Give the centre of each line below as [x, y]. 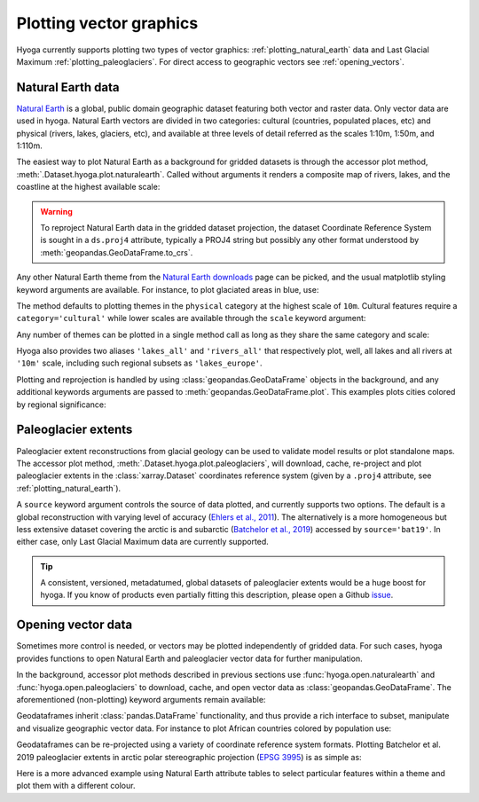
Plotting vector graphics [107, 23]
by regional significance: [61, 405]
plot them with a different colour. [76, 786]
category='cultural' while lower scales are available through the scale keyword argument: [191, 318]
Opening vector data [75, 625]
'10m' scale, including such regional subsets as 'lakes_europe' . [139, 363]
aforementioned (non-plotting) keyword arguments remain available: [141, 699]
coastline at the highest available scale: [88, 187]
